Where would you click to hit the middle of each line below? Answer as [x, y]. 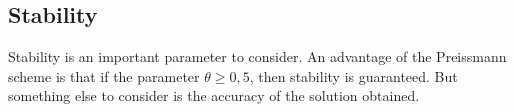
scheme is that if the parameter [104, 75]
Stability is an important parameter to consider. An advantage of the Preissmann [257, 56]
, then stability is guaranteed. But [353, 75]
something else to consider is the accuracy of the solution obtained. [214, 95]
